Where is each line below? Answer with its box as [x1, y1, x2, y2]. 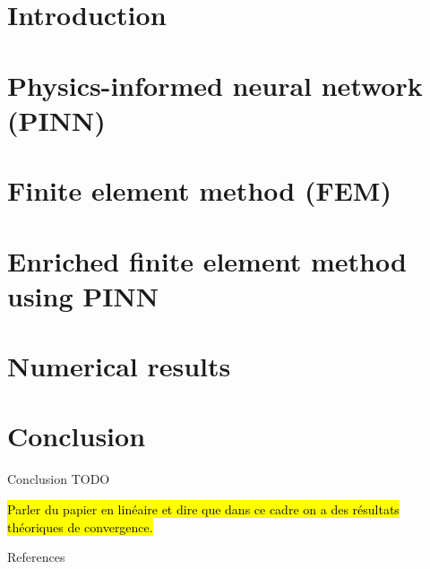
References [7, 547, 65, 566]
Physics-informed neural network [7, 66, 423, 103]
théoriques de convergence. [7, 517, 153, 536]
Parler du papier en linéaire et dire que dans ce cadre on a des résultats [7, 499, 400, 518]
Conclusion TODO [7, 470, 110, 488]
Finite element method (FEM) [7, 172, 391, 209]
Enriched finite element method [7, 242, 407, 279]
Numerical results [7, 348, 231, 384]
